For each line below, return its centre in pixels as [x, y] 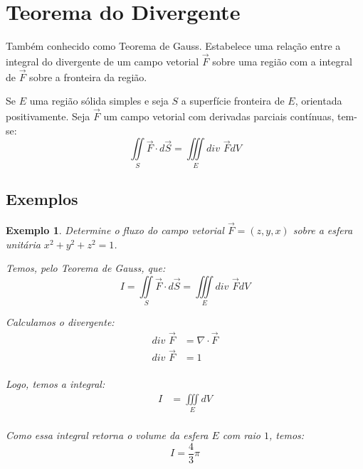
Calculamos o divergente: [60, 322]
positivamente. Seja [48, 116]
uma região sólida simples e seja [99, 101]
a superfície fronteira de [233, 101]
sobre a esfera [323, 230]
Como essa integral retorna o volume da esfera [107, 435]
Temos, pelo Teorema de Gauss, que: [86, 268]
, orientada [319, 101]
